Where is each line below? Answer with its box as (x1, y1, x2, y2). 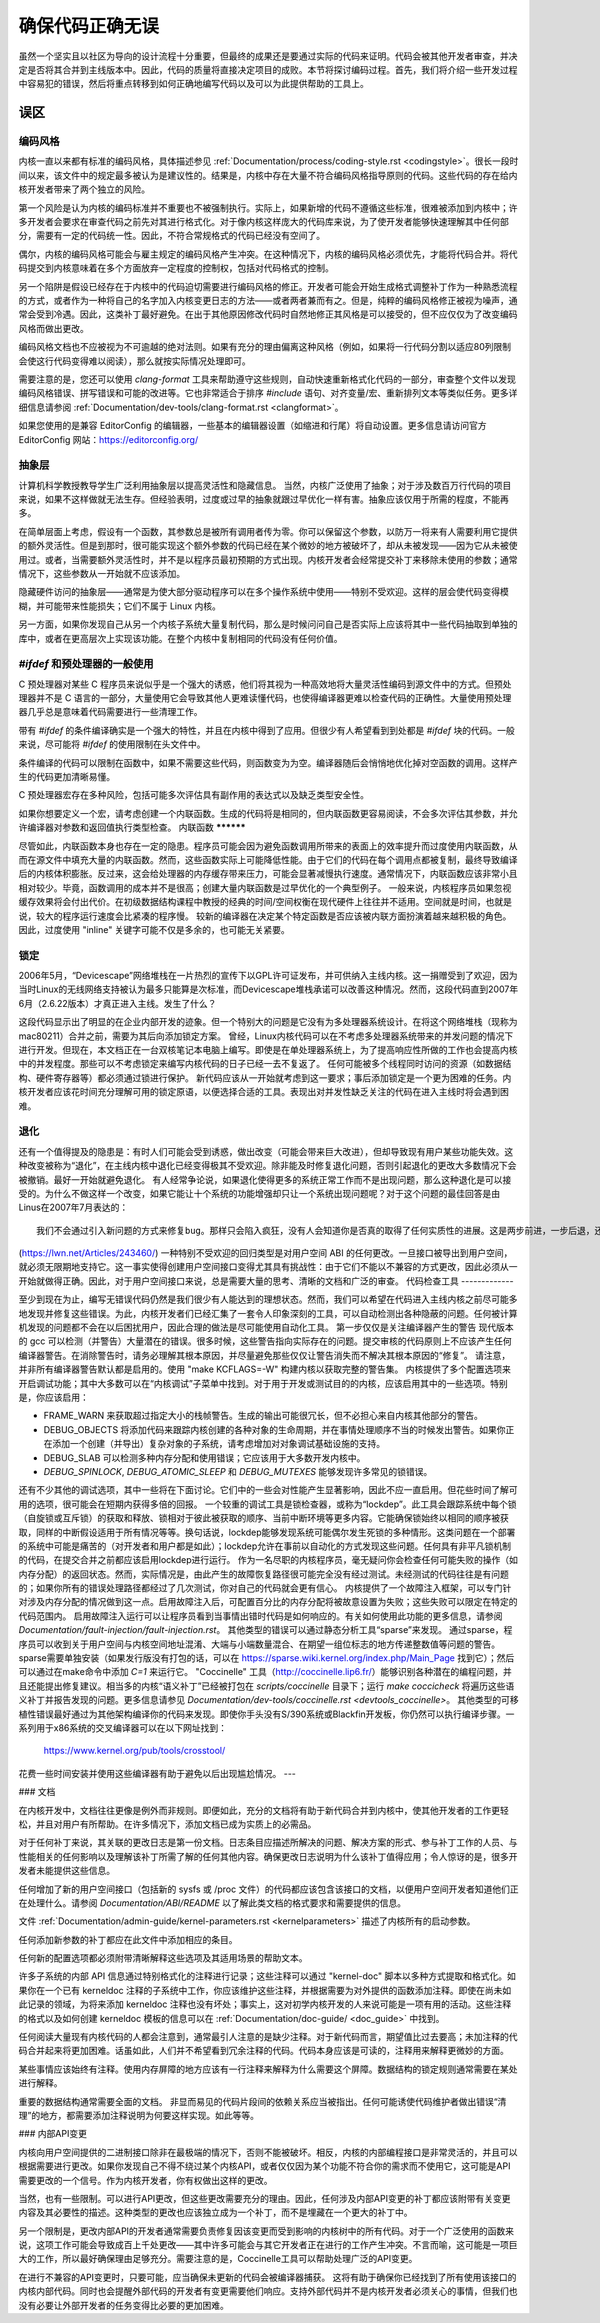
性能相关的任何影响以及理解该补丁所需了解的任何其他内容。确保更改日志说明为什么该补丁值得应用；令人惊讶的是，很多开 (18, 1850, 518, 1862)
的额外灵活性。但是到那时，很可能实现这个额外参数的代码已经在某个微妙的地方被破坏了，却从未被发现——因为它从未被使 (18, 540, 518, 552)
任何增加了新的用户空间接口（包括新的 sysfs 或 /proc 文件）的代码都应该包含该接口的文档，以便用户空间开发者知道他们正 (18, 1883, 519, 1895)
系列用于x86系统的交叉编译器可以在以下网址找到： (18, 1721, 227, 1734)
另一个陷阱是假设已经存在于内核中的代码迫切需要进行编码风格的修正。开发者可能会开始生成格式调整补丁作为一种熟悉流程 (18, 280, 518, 292)
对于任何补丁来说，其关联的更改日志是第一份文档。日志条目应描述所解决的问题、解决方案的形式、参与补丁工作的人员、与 (18, 1836, 518, 1849)
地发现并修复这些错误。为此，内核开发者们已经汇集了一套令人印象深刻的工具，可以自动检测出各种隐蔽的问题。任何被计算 (18, 1307, 518, 1319)
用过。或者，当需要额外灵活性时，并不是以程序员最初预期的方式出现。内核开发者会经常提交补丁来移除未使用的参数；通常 (18, 553, 518, 565)
